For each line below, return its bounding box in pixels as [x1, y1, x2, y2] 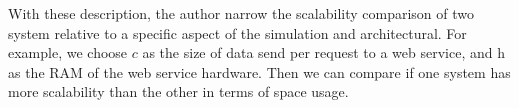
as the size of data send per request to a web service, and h [142, 42, 505, 63]
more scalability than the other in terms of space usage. [8, 81, 349, 102]
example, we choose [8, 42, 128, 63]
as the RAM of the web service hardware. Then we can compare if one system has [8, 61, 511, 82]
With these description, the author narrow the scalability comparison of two [8, 3, 475, 23]
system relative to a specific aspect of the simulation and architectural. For [8, 22, 467, 43]
